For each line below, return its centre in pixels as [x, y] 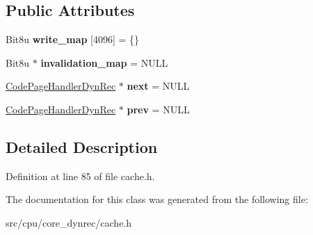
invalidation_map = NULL [104, 62]
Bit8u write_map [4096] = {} [73, 39]
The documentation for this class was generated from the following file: [157, 199]
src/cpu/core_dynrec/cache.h [69, 222]
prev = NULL [158, 109]
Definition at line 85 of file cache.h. [80, 176]
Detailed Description [82, 146]
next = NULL [158, 86]
